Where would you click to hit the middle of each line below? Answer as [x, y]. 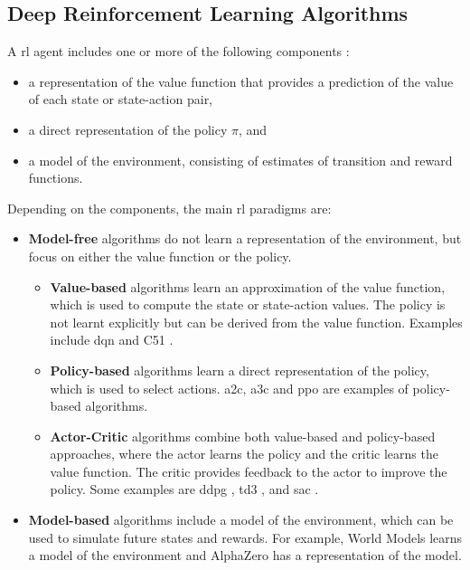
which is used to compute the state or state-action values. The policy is [248, 304]
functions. [56, 178]
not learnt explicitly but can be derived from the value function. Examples [256, 322]
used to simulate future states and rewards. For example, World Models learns [245, 537]
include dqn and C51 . [112, 340]
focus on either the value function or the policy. [160, 256]
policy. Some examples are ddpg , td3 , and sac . [184, 489]
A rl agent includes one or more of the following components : [179, 51]
